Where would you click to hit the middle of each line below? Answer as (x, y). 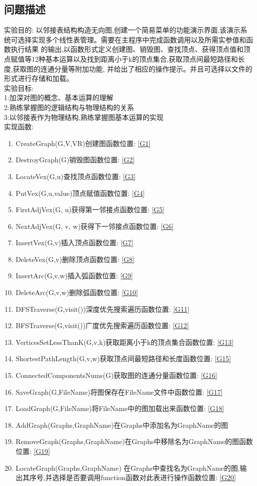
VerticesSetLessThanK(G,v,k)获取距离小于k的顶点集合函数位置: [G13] (125, 342)
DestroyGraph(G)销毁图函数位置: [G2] (75, 160)
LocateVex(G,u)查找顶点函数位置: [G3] (76, 176)
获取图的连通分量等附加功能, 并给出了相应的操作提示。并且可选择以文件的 (132, 68)
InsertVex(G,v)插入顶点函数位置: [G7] (74, 243)
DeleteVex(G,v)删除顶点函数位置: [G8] (75, 259)
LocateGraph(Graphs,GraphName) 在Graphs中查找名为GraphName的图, (128, 467)
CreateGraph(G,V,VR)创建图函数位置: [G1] (83, 143)
